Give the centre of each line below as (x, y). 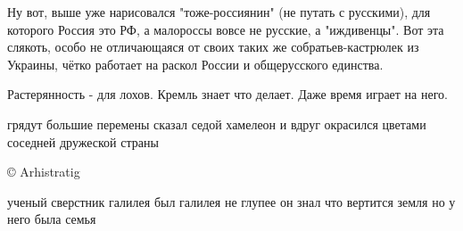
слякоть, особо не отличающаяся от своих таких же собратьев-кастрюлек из (213, 47)
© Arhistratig (44, 172)
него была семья (52, 219)
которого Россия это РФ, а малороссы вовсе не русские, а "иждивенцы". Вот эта (226, 29)
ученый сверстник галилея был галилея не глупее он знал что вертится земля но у (231, 201)
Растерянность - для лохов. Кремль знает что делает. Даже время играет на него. (227, 94)
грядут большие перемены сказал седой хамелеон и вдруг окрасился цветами (217, 124)
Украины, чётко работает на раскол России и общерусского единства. (195, 64)
